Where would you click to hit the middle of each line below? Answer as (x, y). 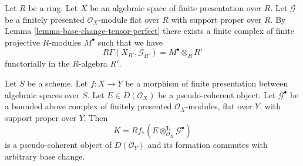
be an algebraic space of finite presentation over (176, 8)
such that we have (130, 42)
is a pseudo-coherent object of (58, 145)
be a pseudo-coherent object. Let (217, 94)
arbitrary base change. (45, 156)
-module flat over (129, 19)
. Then (96, 117)
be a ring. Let (53, 8)
